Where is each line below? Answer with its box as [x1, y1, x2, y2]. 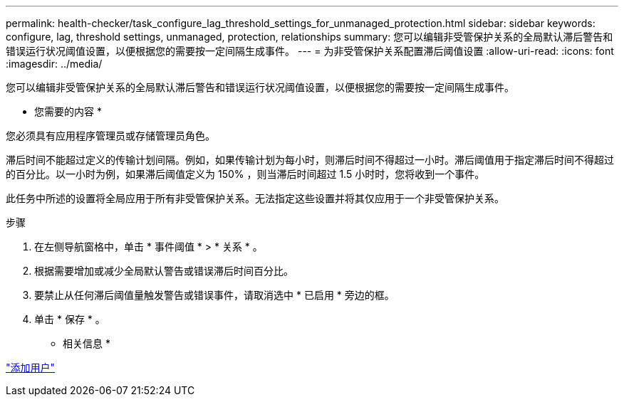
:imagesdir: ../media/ [6, 58, 103, 70]
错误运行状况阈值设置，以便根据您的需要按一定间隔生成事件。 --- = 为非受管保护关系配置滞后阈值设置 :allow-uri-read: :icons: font [6, 45, 614, 57]
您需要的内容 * [34, 105, 102, 117]
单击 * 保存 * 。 [34, 313, 105, 325]
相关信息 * [63, 337, 110, 349]
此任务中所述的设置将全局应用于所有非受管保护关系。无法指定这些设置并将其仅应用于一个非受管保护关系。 [6, 192, 504, 204]
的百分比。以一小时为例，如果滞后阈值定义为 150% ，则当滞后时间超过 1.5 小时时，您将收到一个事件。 [6, 168, 485, 180]
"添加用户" [6, 361, 56, 374]
